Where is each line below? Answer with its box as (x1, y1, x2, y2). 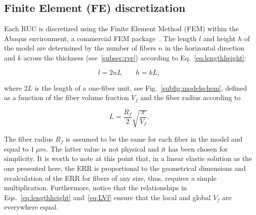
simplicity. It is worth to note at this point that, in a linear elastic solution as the (4, 153, 252, 163)
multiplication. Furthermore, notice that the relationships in (4, 182, 187, 193)
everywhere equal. (4, 202, 58, 212)
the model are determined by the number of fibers (4, 43, 156, 53)
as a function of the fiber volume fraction (4, 92, 129, 103)
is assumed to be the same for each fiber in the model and (66, 134, 243, 144)
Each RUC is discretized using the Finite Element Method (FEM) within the (4, 23, 239, 34)
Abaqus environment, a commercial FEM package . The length (4, 33, 197, 43)
